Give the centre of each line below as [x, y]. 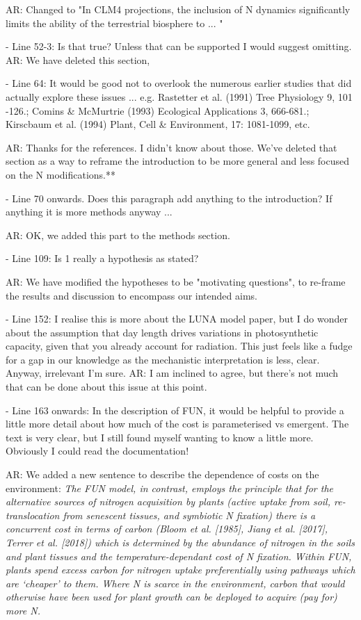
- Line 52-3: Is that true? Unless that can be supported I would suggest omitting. [179, 46]
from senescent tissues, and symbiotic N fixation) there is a [189, 515]
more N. [23, 610]
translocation [33, 515]
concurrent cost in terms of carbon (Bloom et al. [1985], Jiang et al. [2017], [167, 529]
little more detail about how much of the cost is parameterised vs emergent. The [177, 424]
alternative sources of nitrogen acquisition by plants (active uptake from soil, [168, 501]
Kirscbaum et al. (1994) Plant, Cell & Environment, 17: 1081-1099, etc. [158, 124]
